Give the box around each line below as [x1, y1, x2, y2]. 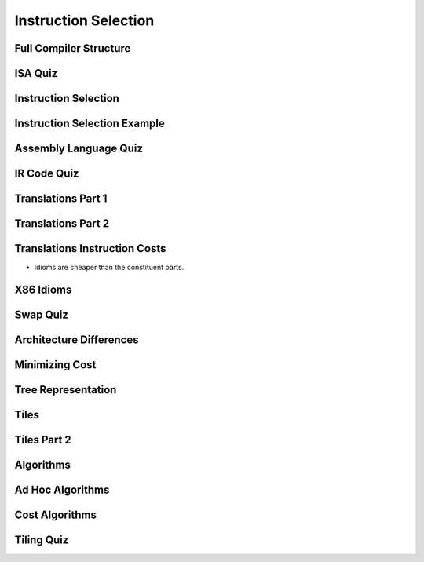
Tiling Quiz [14, 534, 69, 547]
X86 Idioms [14, 283, 72, 296]
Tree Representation [14, 383, 117, 396]
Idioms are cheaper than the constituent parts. [34, 263, 185, 272]
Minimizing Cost [14, 358, 97, 372]
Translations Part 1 [14, 192, 108, 206]
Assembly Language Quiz [14, 142, 143, 155]
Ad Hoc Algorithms [14, 484, 110, 497]
